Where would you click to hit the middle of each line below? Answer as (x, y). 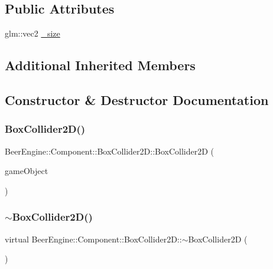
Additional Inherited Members (100, 65)
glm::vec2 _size (32, 33)
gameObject (27, 171)
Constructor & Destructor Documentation (137, 99)
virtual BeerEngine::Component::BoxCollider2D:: (93, 239)
